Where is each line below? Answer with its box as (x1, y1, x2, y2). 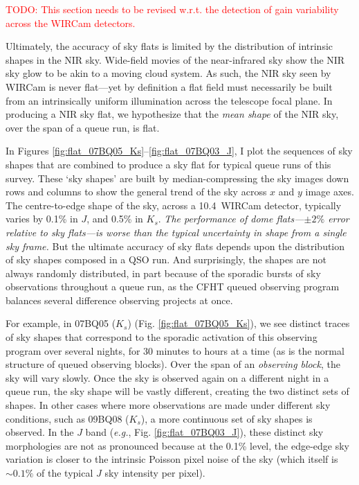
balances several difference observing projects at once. (6, 292, 233, 307)
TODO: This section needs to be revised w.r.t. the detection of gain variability (6, 2, 339, 16)
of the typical (37, 466, 93, 479)
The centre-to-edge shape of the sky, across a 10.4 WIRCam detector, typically (6, 197, 342, 212)
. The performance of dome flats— (158, 211, 304, 226)
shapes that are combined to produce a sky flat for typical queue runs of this (6, 157, 331, 171)
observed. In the (6, 425, 74, 439)
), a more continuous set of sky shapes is (140, 411, 313, 425)
